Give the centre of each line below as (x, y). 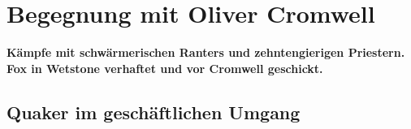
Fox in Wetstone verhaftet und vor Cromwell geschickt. (165, 68)
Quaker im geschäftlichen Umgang (154, 112)
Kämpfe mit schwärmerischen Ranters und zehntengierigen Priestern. (206, 52)
